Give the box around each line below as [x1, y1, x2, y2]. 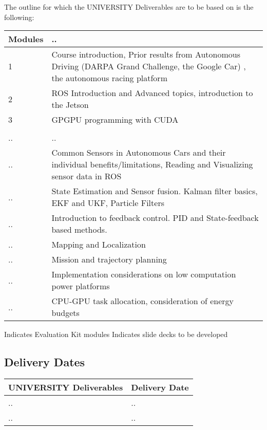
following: [4, 11, 34, 22]
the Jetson [51, 99, 89, 111]
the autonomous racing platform [51, 72, 167, 84]
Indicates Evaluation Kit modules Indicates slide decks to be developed [4, 329, 228, 340]
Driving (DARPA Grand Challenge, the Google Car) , [51, 60, 246, 72]
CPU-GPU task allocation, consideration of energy [51, 295, 234, 307]
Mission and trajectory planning [51, 253, 167, 266]
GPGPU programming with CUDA [51, 114, 179, 126]
